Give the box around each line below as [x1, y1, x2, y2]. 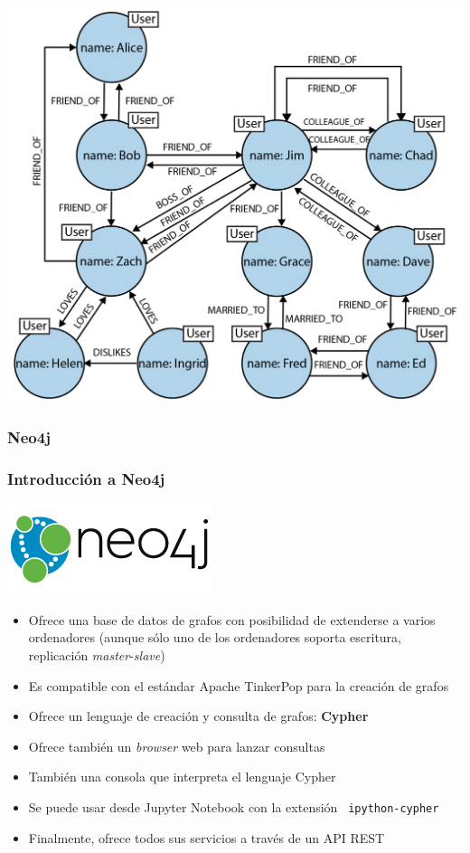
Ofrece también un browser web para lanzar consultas [28, 736, 325, 755]
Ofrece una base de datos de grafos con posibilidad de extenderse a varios [28, 610, 436, 629]
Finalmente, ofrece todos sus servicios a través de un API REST [28, 828, 385, 847]
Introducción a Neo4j [7, 467, 165, 489]
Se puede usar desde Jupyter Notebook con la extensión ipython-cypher [28, 797, 439, 816]
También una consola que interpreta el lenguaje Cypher [28, 767, 336, 786]
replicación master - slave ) [28, 646, 165, 664]
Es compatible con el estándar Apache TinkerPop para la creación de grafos [28, 676, 449, 695]
